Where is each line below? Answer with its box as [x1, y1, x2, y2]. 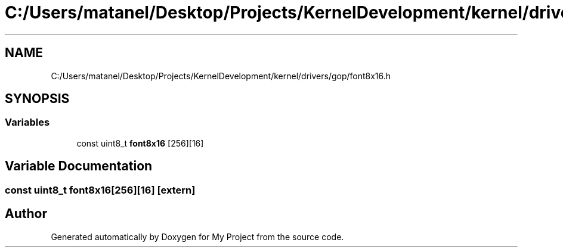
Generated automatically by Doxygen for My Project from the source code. [51, 231, 344, 242]
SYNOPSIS [5, 91, 70, 107]
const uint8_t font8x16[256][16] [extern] [5, 183, 196, 196]
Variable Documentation [5, 158, 153, 174]
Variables [5, 116, 50, 129]
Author [5, 206, 47, 222]
